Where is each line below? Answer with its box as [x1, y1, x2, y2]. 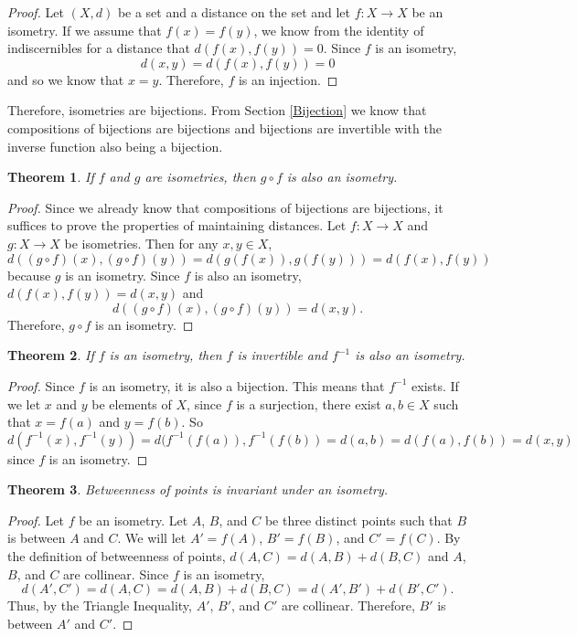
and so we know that [7, 69, 124, 89]
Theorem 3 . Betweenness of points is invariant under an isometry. [7, 480, 388, 499]
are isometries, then [144, 167, 256, 186]
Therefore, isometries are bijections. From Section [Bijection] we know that [7, 101, 427, 120]
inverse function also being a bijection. [7, 136, 223, 155]
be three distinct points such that [264, 510, 453, 529]
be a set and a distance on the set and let [117, 3, 351, 21]
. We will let [117, 528, 187, 547]
